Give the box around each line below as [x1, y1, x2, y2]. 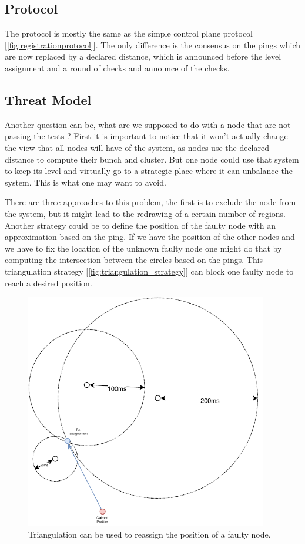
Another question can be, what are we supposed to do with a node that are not [5, 118, 291, 130]
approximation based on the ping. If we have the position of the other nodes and [5, 230, 295, 243]
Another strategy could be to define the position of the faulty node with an [5, 219, 276, 231]
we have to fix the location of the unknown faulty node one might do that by [5, 242, 282, 254]
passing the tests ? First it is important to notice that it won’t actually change [5, 130, 288, 142]
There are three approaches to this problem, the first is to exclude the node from [5, 196, 296, 208]
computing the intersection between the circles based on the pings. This [5, 253, 263, 266]
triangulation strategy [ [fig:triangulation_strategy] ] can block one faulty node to [5, 265, 294, 277]
